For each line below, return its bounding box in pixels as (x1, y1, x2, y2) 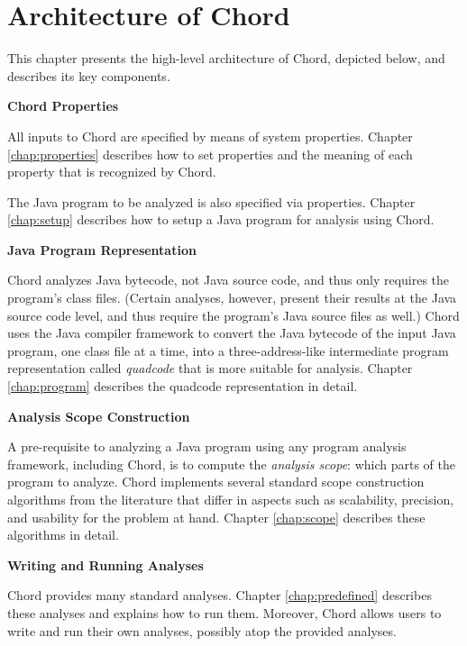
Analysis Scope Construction (7, 406, 190, 425)
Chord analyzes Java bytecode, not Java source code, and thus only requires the (7, 270, 450, 289)
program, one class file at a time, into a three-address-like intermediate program (7, 341, 449, 359)
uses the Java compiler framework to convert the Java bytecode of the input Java (7, 323, 456, 342)
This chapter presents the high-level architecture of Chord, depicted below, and (7, 49, 445, 68)
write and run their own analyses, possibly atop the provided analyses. (7, 621, 397, 640)
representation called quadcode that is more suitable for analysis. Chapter (7, 359, 413, 378)
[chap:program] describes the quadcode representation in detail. (7, 377, 358, 396)
